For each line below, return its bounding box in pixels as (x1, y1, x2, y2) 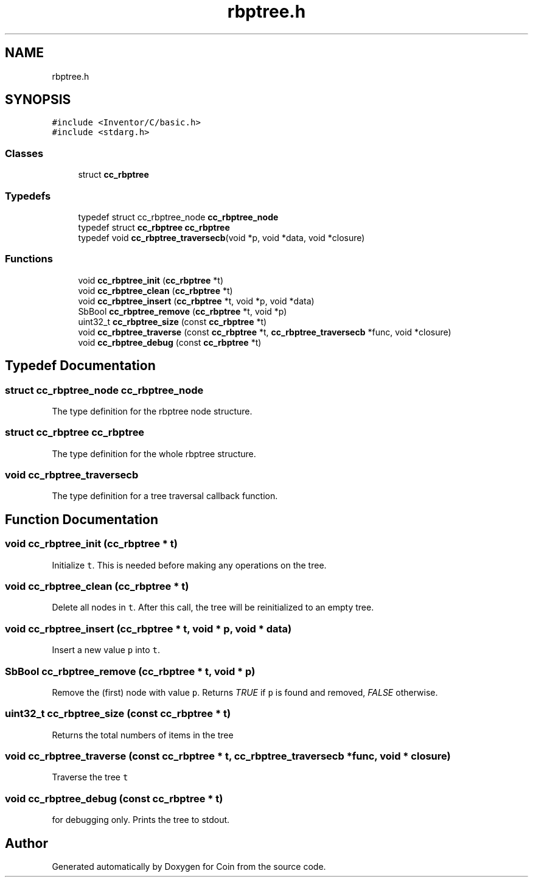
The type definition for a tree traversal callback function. (52, 491, 278, 502)
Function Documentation (5, 511, 158, 527)
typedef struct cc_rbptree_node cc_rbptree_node (78, 211, 279, 222)
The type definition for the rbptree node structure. (52, 405, 253, 416)
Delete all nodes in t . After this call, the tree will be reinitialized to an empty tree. (52, 602, 374, 613)
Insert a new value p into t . (52, 645, 161, 656)
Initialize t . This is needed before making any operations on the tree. (52, 559, 327, 570)
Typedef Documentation (5, 358, 156, 374)
